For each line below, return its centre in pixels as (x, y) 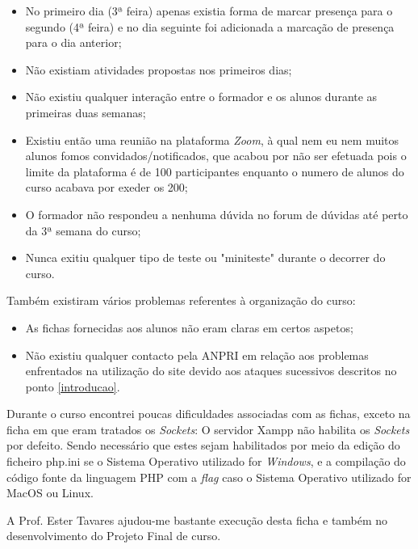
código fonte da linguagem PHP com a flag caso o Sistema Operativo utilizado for (209, 477)
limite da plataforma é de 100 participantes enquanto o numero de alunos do (215, 171)
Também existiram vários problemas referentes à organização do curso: (181, 300)
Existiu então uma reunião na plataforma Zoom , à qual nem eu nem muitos (212, 139)
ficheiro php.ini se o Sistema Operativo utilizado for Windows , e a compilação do (206, 461)
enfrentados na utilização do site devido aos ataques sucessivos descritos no (211, 371)
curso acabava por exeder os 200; (107, 187)
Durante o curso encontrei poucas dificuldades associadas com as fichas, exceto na (209, 414)
